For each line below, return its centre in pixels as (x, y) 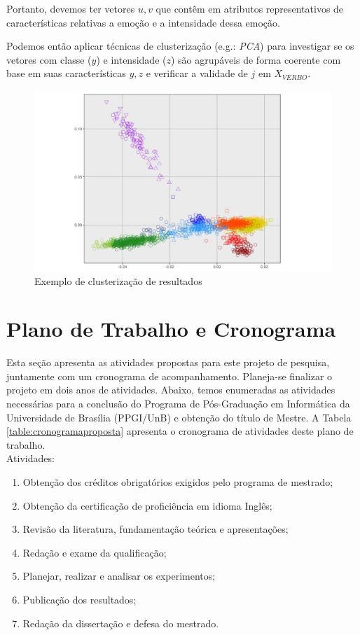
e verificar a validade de (197, 73)
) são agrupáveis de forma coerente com (256, 59)
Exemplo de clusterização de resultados (118, 280)
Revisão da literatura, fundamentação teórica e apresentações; (155, 529)
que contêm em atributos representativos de (250, 8)
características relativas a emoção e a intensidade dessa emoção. (143, 22)
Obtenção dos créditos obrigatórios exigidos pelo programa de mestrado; (178, 481)
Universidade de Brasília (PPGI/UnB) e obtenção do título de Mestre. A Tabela (179, 417)
